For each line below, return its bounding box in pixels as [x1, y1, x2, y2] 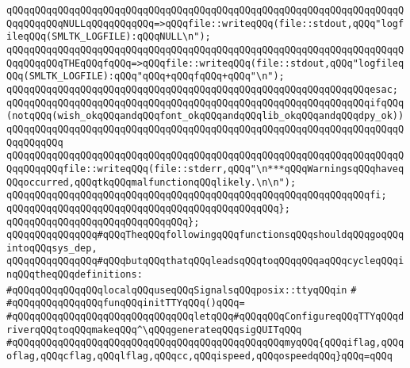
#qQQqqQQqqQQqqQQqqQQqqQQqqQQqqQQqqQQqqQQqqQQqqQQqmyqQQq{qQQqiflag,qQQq [6, 337, 404, 349]
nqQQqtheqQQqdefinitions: [6, 269, 143, 281]
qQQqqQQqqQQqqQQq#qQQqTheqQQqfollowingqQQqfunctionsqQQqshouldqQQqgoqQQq [6, 229, 404, 241]
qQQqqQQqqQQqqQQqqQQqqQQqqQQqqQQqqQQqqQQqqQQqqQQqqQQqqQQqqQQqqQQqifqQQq [6, 97, 404, 109]
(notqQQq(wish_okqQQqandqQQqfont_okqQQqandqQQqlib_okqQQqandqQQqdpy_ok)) [6, 110, 404, 122]
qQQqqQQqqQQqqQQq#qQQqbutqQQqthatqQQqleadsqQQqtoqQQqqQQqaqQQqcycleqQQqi [6, 255, 404, 267]
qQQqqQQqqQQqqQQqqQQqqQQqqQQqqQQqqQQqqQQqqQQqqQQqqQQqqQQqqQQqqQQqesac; [6, 83, 398, 95]
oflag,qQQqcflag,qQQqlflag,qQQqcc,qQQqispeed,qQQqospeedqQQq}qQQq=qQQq [6, 351, 393, 362]
